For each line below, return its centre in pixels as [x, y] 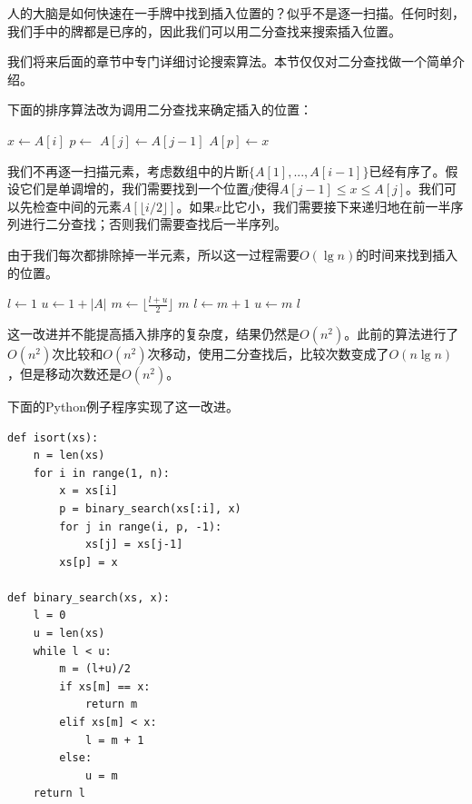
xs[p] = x [88, 562]
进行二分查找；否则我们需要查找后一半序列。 [153, 224]
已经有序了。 [407, 170]
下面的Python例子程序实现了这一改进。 [123, 406]
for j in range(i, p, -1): [141, 526]
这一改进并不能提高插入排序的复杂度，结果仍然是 [153, 333]
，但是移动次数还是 [64, 373]
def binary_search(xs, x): [88, 597]
